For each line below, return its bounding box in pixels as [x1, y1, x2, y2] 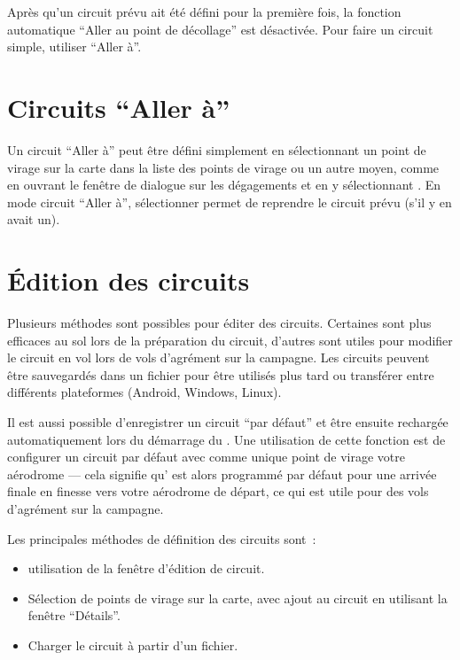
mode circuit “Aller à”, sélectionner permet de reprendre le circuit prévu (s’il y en [7, 192, 452, 211]
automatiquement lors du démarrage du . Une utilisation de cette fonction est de [7, 430, 446, 448]
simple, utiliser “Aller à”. [7, 37, 142, 56]
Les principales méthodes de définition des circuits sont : [7, 529, 316, 547]
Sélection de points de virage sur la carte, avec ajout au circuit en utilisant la [27, 588, 448, 607]
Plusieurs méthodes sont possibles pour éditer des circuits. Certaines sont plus [7, 314, 432, 331]
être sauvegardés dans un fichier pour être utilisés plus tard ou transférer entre [7, 365, 434, 384]
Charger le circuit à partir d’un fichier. [27, 635, 238, 654]
